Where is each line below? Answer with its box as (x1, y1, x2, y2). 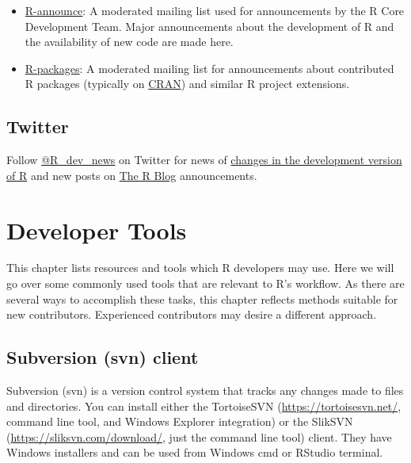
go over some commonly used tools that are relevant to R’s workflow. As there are (6, 275, 405, 292)
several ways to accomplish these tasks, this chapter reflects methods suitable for (6, 290, 398, 307)
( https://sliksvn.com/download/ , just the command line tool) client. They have (6, 428, 392, 445)
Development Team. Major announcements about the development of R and (25, 17, 394, 34)
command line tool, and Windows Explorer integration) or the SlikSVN (6, 413, 353, 430)
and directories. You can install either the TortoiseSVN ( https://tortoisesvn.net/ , (6, 397, 401, 414)
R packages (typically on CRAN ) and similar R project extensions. (25, 75, 350, 92)
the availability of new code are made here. (25, 33, 234, 50)
